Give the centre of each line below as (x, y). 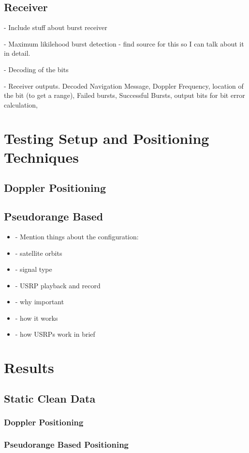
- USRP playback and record (58, 285)
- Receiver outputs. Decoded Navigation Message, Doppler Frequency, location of (124, 86)
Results (29, 367)
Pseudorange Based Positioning (66, 444)
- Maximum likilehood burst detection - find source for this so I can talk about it (124, 43)
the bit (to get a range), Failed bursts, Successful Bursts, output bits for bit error (124, 95)
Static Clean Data (50, 398)
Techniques (41, 157)
